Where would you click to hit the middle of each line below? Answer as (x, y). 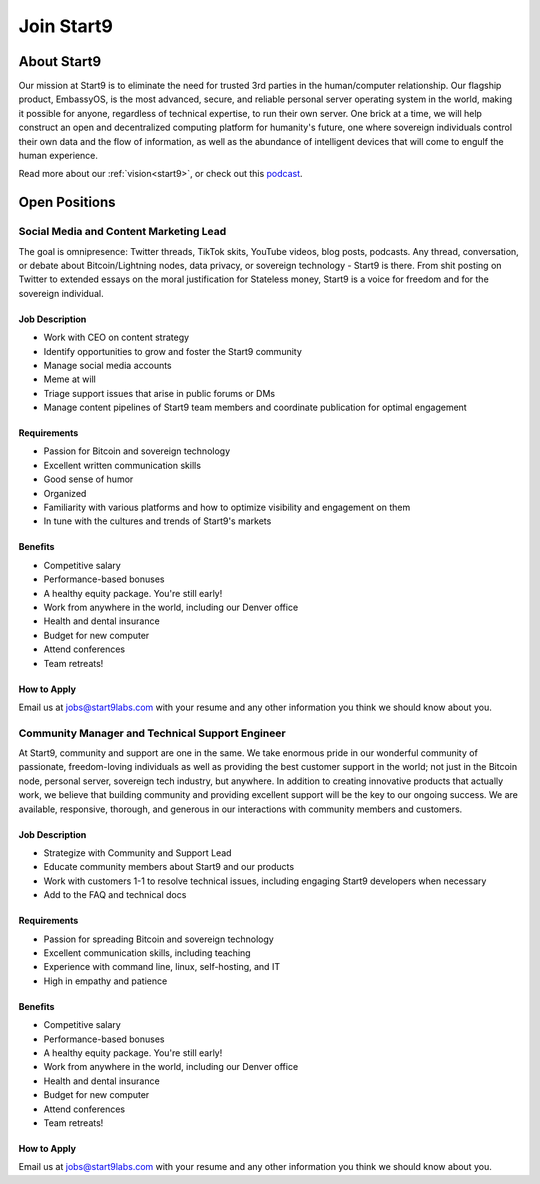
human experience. (58, 156)
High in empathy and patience (105, 981)
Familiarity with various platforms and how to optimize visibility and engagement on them (227, 507)
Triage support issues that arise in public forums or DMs (159, 393)
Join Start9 (66, 26)
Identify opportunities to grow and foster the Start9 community (172, 351)
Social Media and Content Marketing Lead (122, 232)
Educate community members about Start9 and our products (169, 867)
